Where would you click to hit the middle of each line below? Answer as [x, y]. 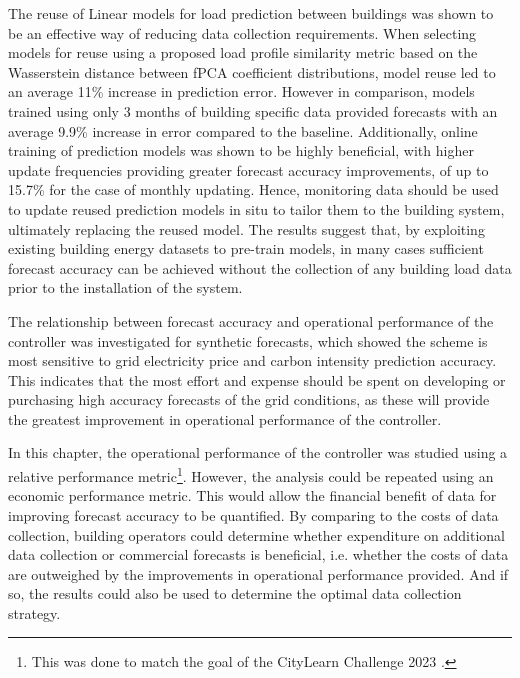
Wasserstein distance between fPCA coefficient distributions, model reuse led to [252, 71]
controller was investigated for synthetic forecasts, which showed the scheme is [248, 340]
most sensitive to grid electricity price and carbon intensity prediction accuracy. [252, 360]
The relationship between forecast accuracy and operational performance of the [251, 320]
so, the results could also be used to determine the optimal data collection [235, 593]
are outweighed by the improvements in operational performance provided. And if [258, 573]
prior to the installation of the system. [125, 287]
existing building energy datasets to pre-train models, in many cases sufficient [246, 248]
